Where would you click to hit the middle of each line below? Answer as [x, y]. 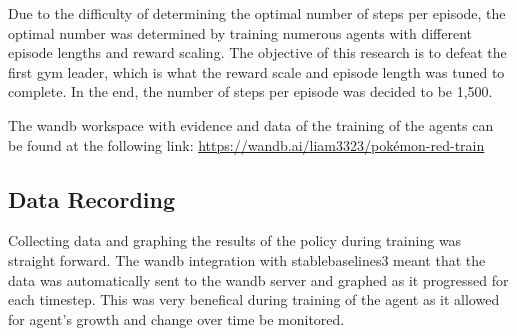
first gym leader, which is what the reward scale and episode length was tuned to [256, 71]
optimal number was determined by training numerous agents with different [240, 32]
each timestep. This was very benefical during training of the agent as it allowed [254, 299]
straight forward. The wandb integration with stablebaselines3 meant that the [247, 259]
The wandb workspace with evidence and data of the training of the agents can [251, 124]
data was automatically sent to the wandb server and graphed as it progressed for [258, 279]
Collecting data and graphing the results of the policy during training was [235, 240]
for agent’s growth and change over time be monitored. [176, 318]
